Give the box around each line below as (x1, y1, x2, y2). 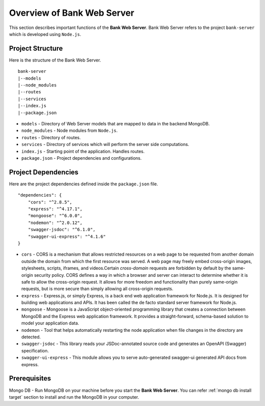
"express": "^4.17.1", (27, 206, 83, 211)
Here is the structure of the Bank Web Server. (9, 57, 101, 63)
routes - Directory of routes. (21, 134, 81, 140)
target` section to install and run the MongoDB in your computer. (9, 394, 139, 400)
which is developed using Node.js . (9, 31, 81, 37)
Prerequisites (9, 374, 51, 383)
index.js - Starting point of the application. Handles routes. (21, 148, 145, 154)
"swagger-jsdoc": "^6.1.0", (27, 227, 96, 232)
